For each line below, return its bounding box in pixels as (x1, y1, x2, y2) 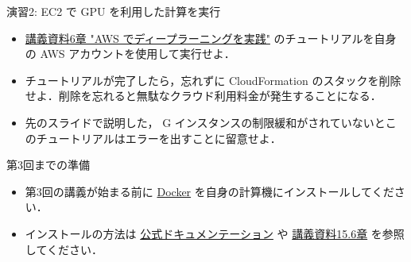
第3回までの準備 (6, 156, 90, 173)
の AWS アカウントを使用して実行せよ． (25, 45, 235, 62)
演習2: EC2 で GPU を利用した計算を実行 (6, 3, 221, 19)
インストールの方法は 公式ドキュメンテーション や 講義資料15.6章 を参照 (25, 225, 405, 241)
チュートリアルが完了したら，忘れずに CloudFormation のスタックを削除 (25, 71, 401, 88)
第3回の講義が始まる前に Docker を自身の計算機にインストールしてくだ (25, 183, 394, 199)
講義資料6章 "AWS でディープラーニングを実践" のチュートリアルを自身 (25, 29, 397, 46)
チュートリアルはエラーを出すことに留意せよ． (36, 129, 281, 146)
